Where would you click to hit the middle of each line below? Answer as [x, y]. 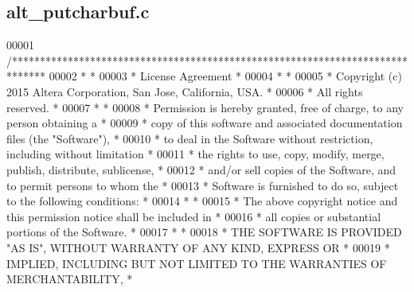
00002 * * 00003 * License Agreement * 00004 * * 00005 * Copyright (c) [225, 76]
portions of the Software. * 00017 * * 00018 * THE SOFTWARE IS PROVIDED [204, 232]
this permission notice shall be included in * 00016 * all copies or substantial [194, 216]
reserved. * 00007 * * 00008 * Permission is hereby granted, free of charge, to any [205, 107]
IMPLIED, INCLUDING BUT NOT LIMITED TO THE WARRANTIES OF [197, 263]
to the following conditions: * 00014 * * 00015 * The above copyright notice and [202, 201]
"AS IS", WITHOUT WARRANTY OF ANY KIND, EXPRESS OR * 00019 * [198, 247]
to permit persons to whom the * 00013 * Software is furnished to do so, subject [203, 185]
